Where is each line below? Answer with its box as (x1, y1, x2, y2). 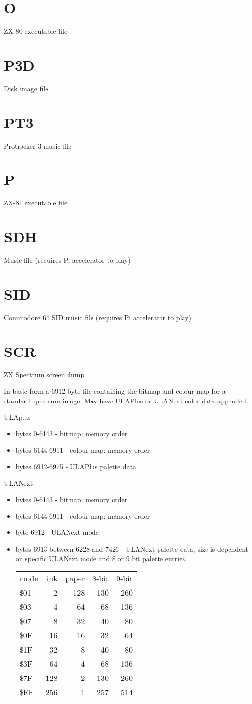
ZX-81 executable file (4, 198, 68, 208)
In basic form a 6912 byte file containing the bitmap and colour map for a (4, 386, 226, 396)
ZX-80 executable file (4, 26, 68, 36)
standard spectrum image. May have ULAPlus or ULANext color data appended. (4, 395, 248, 405)
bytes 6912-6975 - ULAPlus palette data (15, 461, 137, 471)
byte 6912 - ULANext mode (15, 527, 99, 537)
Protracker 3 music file (4, 140, 72, 151)
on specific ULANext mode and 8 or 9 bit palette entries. (15, 553, 187, 563)
